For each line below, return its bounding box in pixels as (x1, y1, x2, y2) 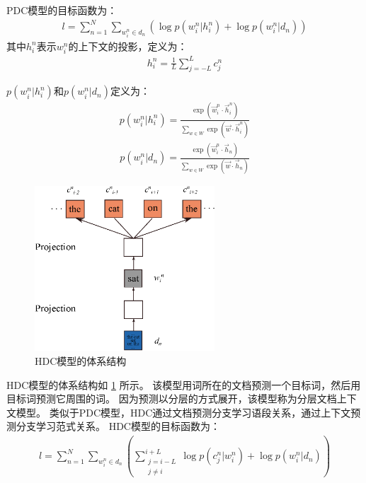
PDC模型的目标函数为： (6, 3, 118, 17)
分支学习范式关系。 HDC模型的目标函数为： (16, 419, 220, 433)
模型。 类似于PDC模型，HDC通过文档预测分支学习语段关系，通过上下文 (16, 405, 351, 419)
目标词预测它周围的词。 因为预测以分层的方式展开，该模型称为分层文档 (6, 391, 337, 406)
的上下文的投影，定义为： (68, 38, 188, 53)
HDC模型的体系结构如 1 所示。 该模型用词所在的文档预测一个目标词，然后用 (6, 377, 361, 392)
